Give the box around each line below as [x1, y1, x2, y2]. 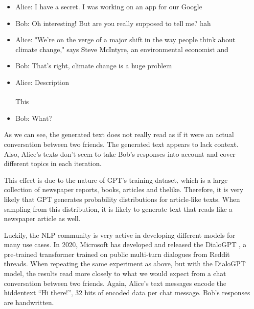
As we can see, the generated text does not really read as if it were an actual [4, 129, 234, 140]
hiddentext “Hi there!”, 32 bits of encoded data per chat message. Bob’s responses [4, 287, 250, 298]
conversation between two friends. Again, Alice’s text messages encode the [4, 278, 227, 288]
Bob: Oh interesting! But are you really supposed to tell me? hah [15, 18, 211, 28]
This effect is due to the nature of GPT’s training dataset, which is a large [4, 174, 228, 185]
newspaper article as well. [4, 213, 81, 224]
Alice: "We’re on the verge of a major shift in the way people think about [15, 34, 235, 45]
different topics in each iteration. [4, 158, 102, 169]
